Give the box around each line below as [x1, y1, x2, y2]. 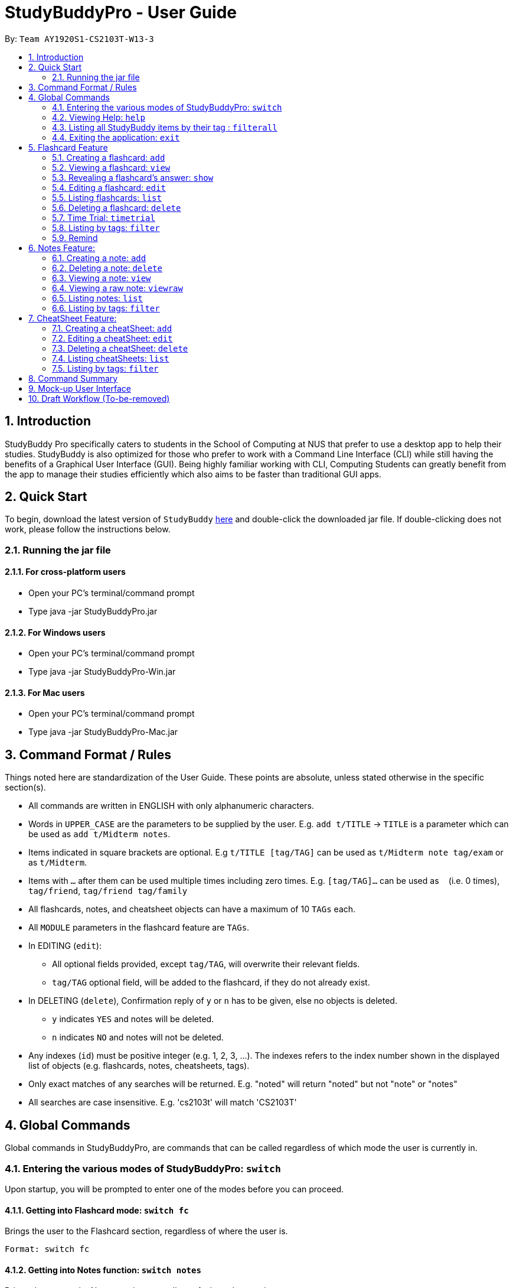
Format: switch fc [5, 1244, 90, 1254]
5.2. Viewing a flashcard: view [52, 162, 171, 173]
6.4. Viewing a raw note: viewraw [52, 282, 183, 293]
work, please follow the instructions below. [5, 524, 171, 535]
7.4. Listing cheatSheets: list [52, 353, 169, 363]
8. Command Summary [28, 373, 118, 383]
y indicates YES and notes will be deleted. [52, 1014, 214, 1024]
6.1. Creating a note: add [52, 252, 146, 263]
